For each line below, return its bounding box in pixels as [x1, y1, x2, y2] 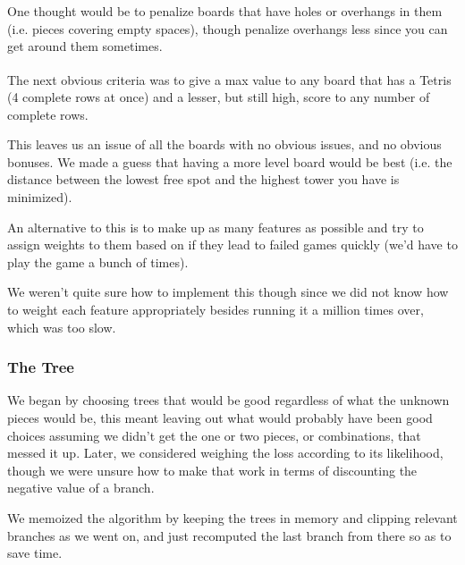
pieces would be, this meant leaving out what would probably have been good [7, 408, 433, 426]
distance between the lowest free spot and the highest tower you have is [7, 170, 400, 189]
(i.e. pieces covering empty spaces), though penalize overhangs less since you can [7, 19, 448, 38]
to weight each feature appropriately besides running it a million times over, [7, 299, 424, 318]
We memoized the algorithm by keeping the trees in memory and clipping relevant [7, 508, 458, 527]
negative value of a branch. [7, 478, 155, 497]
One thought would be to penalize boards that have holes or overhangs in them [7, 2, 443, 20]
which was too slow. [7, 317, 116, 336]
